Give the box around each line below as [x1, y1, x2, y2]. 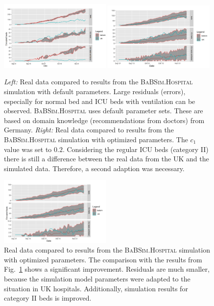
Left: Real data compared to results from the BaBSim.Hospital [4, 76, 193, 87]
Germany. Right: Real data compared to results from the [4, 125, 174, 135]
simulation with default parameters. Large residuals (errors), [4, 86, 186, 97]
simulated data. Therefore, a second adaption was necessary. [4, 163, 185, 173]
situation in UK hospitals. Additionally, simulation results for [4, 283, 188, 293]
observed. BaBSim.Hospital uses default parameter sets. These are [4, 105, 203, 116]
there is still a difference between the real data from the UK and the [4, 153, 209, 164]
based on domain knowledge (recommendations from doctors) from [4, 115, 205, 125]
